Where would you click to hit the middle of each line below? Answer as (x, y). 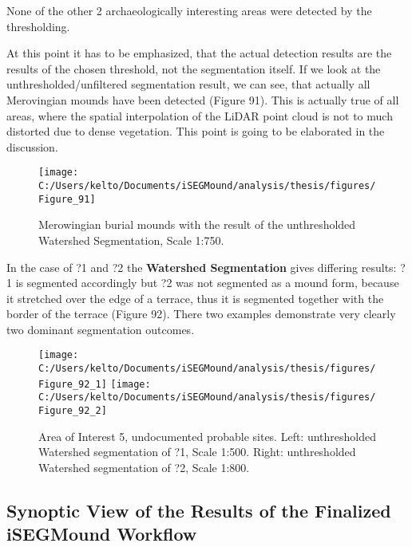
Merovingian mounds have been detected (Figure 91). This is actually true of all (203, 99)
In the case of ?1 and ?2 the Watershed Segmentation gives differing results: (202, 267)
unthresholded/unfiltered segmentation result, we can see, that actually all (188, 84)
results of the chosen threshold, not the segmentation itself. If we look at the (194, 68)
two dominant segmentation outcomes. (101, 329)
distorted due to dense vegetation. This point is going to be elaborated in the (196, 131)
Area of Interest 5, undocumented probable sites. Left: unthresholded (208, 436)
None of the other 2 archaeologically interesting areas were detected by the (189, 10)
